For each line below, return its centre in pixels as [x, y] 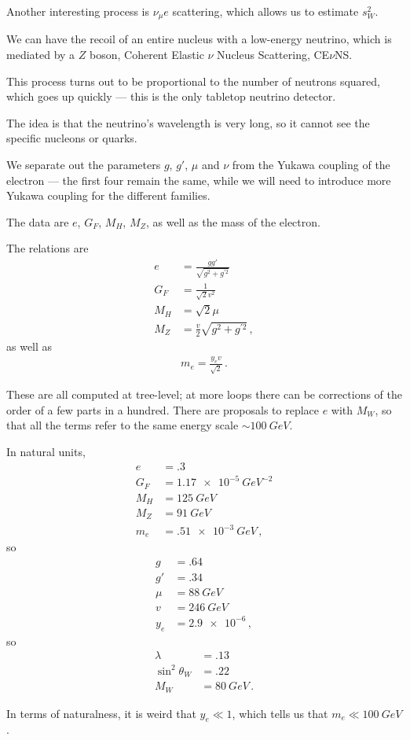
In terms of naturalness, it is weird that [101, 713]
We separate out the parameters [84, 165]
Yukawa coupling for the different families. [108, 195]
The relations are [48, 248]
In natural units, [46, 451]
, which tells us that [280, 713]
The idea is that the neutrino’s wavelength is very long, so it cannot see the [188, 122]
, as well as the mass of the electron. [233, 221]
